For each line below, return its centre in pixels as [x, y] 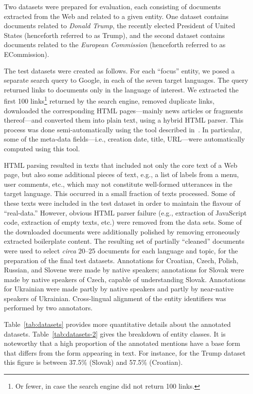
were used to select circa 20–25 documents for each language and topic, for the [121, 250]
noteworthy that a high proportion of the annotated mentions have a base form [122, 343]
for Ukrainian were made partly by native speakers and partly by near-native [119, 289]
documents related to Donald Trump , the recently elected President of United [120, 26]
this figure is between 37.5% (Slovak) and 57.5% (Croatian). [93, 362]
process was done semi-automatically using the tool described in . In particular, [123, 129]
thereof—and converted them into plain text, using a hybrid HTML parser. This [124, 120]
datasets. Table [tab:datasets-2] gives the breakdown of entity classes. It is [115, 333]
